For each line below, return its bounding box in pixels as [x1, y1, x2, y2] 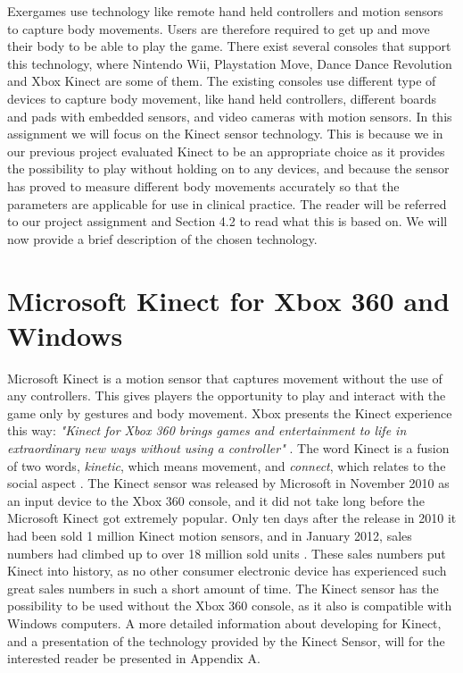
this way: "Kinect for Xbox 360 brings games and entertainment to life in [7, 421, 407, 440]
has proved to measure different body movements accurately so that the [7, 176, 400, 195]
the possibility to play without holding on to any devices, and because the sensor [7, 159, 450, 178]
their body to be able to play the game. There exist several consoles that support [7, 37, 451, 55]
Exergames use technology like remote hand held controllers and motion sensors [7, 2, 443, 20]
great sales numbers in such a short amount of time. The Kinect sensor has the [7, 578, 439, 597]
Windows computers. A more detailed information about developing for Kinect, [7, 613, 442, 632]
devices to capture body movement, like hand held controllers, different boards [7, 88, 437, 107]
